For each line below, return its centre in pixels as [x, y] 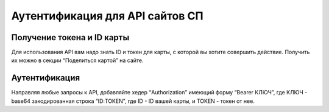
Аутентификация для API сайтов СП [107, 16]
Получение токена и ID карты [70, 37]
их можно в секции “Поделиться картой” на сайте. [77, 60]
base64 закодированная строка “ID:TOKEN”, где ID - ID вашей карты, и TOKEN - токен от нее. [133, 101]
